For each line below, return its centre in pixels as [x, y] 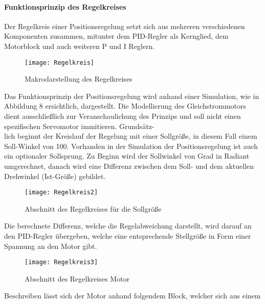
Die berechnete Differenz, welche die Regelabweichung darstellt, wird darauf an [128, 226]
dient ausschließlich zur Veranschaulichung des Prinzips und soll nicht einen [123, 116]
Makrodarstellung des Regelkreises [79, 79]
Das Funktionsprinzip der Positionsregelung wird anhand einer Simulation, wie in [132, 96]
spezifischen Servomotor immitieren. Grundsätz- [79, 126]
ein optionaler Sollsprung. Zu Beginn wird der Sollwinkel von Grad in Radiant [127, 156]
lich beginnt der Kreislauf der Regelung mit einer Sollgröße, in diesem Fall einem [131, 136]
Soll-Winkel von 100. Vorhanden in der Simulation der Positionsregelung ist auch [131, 146]
